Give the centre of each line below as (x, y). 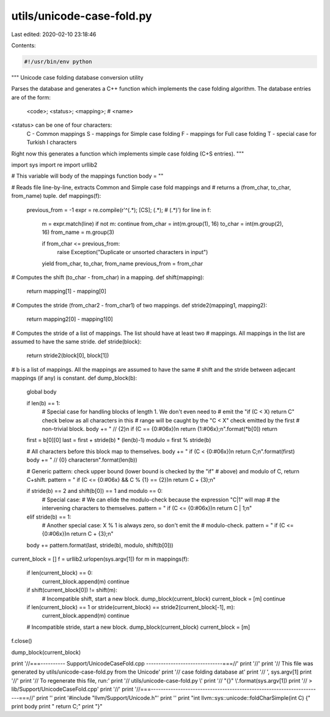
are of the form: (31, 97)
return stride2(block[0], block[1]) (68, 356)
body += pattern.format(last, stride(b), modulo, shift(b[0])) (100, 545)
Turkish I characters (52, 142)
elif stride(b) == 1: (49, 517)
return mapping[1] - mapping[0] (67, 291)
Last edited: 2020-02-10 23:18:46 (54, 34)
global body (42, 392)
